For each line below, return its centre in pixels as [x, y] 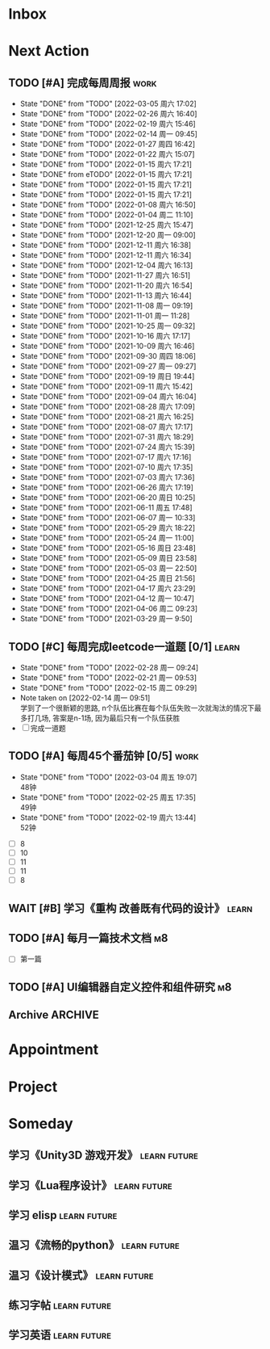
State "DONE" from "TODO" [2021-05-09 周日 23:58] [108, 558]
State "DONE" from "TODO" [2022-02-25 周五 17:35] [108, 797]
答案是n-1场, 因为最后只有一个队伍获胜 [116, 718]
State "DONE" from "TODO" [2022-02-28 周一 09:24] [109, 668]
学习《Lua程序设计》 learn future [90, 1185]
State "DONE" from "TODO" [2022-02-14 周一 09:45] [108, 134]
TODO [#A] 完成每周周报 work [83, 83]
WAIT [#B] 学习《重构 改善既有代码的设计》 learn [131, 908]
